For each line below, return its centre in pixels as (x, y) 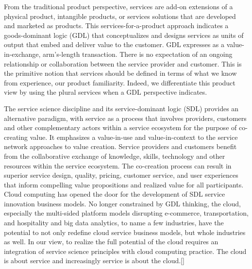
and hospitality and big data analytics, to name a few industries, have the (114, 223)
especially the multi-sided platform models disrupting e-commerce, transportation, (126, 213)
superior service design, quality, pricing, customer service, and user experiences (121, 175)
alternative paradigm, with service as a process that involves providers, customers (125, 118)
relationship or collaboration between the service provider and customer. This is (123, 63)
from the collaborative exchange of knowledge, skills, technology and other (115, 156)
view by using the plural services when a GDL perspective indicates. (106, 92)
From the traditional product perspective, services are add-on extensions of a (118, 6)
